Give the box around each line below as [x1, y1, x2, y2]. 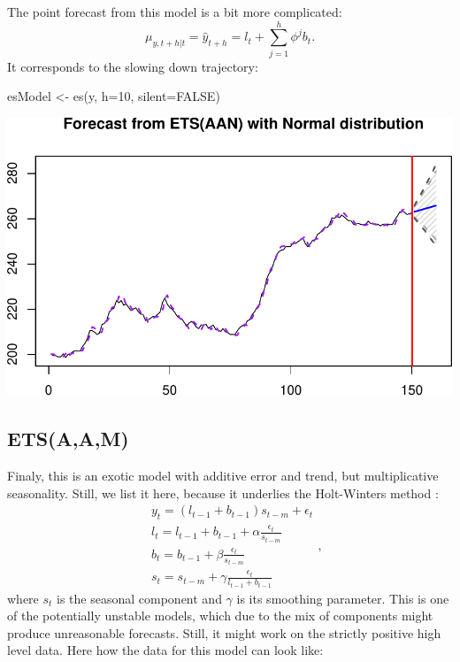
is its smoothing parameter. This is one [236, 589, 449, 607]
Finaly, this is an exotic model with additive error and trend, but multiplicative [7, 466, 439, 485]
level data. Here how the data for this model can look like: [7, 641, 324, 659]
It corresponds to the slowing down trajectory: [7, 57, 258, 75]
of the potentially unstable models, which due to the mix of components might [7, 606, 433, 625]
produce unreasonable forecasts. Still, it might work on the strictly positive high [7, 623, 441, 642]
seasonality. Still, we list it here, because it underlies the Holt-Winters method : [7, 483, 439, 502]
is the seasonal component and [57, 589, 222, 607]
